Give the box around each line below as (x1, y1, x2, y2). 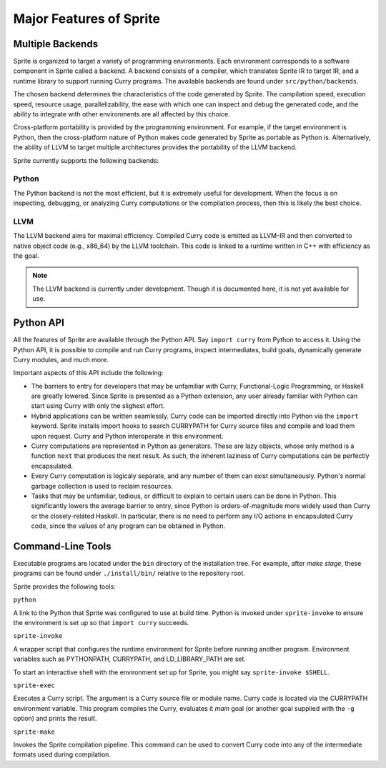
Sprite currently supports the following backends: (13, 156, 159, 164)
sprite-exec (13, 681, 55, 689)
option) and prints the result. (13, 714, 97, 723)
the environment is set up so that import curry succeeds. (13, 619, 189, 627)
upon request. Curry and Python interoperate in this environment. (31, 432, 224, 440)
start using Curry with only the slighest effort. (31, 402, 165, 410)
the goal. (13, 251, 39, 260)
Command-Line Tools (13, 540, 112, 552)
